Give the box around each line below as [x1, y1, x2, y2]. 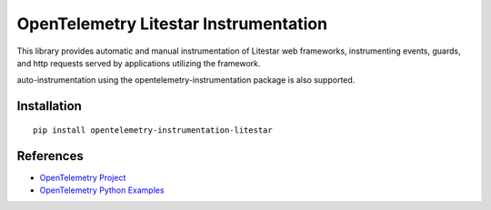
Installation [16, 98, 82, 114]
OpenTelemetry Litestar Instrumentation [16, 14, 327, 34]
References [16, 148, 84, 164]
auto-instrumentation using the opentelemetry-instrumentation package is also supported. [16, 75, 356, 85]
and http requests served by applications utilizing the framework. [16, 57, 261, 68]
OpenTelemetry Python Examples [39, 185, 165, 195]
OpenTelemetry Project [39, 172, 126, 183]
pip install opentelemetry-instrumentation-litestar [33, 125, 273, 135]
